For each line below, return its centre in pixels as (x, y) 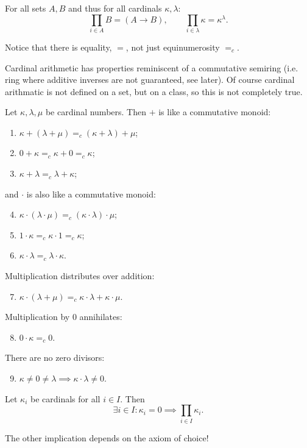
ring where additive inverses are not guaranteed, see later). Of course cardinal (150, 80)
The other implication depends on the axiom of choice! (107, 437)
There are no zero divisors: (55, 357)
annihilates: (101, 317)
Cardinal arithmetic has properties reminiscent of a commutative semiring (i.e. (152, 67)
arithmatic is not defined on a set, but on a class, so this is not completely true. (154, 91)
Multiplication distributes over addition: (80, 276)
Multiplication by (37, 317)
